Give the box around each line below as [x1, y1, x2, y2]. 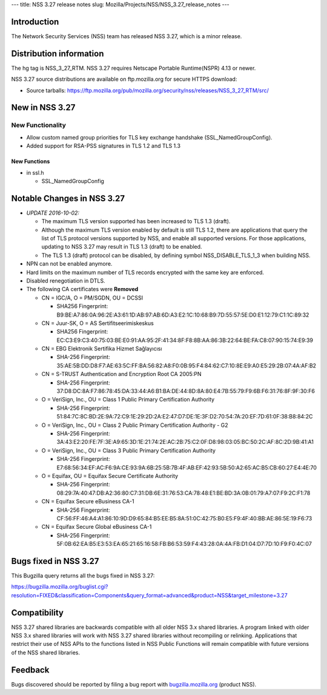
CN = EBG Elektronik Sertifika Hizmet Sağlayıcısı [41, 345, 162, 352]
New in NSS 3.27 [11, 102, 76, 113]
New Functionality [11, 121, 67, 130]
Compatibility [11, 607, 64, 618]
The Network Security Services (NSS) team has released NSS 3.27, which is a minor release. [11, 32, 242, 39]
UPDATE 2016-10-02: [26, 209, 80, 217]
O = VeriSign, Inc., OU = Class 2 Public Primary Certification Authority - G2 [41, 421, 228, 429]
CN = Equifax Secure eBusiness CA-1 [41, 498, 134, 505]
